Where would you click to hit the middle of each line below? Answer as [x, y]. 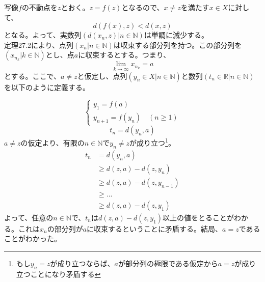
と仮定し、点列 [102, 76]
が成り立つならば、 [82, 263]
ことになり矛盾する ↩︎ [65, 274]
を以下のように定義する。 [47, 87]
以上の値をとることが [198, 217]
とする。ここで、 [33, 76]
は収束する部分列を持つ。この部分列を [178, 45]
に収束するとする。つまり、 [124, 55]
